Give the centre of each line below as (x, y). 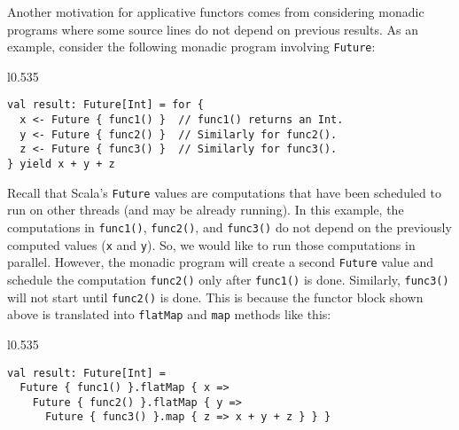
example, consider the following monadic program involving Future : (191, 47)
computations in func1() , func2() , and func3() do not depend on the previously (229, 227)
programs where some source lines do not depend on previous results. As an (213, 29)
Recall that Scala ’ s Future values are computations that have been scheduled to (224, 192)
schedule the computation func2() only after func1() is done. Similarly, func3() (228, 279)
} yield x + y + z (61, 164)
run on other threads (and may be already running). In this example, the (206, 210)
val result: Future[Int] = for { (105, 105)
